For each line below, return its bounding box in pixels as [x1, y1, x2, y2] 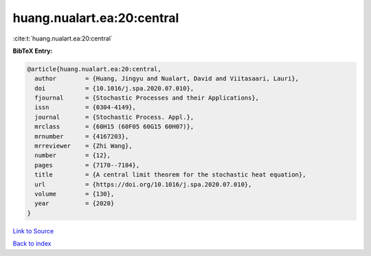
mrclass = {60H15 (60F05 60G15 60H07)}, [34, 123, 194, 130]
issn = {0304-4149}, [34, 104, 137, 111]
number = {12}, [34, 152, 111, 159]
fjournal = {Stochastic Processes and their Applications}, [34, 94, 260, 102]
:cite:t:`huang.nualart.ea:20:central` [12, 34, 113, 43]
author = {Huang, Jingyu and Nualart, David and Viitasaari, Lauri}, [34, 75, 299, 82]
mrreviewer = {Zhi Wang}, [34, 142, 133, 150]
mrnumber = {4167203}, [34, 132, 129, 140]
